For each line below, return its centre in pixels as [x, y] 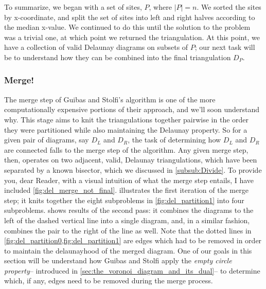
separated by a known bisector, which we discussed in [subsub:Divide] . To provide [133, 169]
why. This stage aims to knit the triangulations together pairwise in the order [127, 119]
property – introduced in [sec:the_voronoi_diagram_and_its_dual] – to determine [132, 270]
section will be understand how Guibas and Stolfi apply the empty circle [118, 260]
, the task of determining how [174, 140]
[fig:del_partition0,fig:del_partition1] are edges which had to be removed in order [133, 240]
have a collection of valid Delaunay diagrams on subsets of [96, 47]
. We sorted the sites [229, 7]
